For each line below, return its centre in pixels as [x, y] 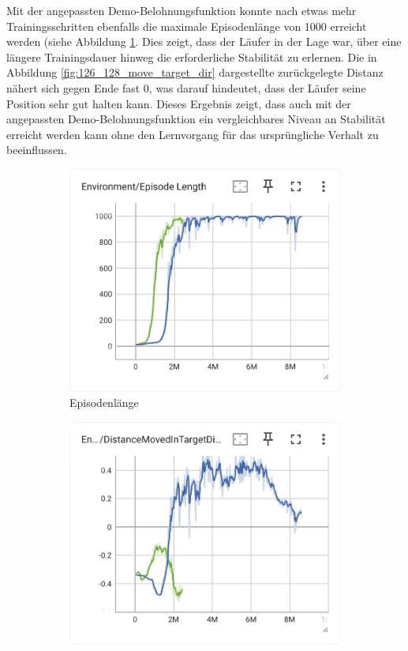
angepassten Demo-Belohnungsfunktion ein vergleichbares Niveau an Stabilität [196, 119]
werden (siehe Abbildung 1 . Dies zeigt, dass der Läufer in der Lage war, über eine [204, 41]
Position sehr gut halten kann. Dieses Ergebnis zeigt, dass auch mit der [179, 103]
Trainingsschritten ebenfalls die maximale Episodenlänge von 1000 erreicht [187, 26]
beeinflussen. [37, 150]
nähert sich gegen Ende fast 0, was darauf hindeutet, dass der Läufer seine [186, 87]
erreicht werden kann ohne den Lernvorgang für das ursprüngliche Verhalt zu [193, 134]
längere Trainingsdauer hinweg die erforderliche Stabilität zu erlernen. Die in [192, 56]
